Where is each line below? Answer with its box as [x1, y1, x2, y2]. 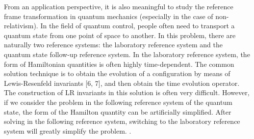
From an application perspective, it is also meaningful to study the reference [4, 1, 233, 11]
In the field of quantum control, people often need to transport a [40, 20, 235, 31]
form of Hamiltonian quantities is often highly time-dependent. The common [4, 59, 234, 69]
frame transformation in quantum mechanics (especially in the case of [4, 11, 213, 21]
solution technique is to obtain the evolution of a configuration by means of [4, 68, 230, 79]
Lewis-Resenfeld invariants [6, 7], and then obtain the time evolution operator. [4, 78, 240, 88]
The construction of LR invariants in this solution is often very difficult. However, [4, 87, 250, 98]
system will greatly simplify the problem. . [4, 125, 131, 136]
